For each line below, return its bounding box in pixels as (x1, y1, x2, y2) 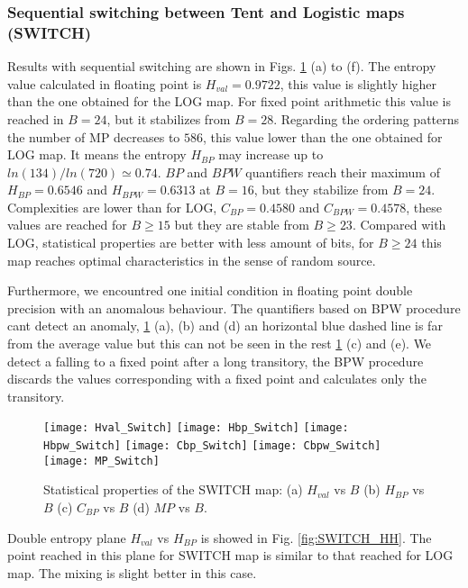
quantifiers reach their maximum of (245, 162, 440, 181)
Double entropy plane (7, 528, 126, 547)
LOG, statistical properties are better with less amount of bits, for (7, 233, 374, 252)
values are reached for (7, 215, 127, 234)
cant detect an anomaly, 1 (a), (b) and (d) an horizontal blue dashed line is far (7, 316, 443, 335)
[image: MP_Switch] (43, 454, 160, 467)
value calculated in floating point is (7, 74, 202, 93)
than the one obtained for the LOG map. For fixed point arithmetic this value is (7, 92, 451, 111)
